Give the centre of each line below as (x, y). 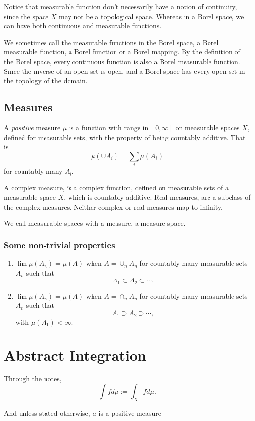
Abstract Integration (75, 355)
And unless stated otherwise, (47, 412)
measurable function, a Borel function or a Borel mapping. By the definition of (122, 52)
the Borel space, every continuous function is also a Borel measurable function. (122, 61)
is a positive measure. (131, 412)
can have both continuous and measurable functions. (83, 26)
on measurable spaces (208, 127)
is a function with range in (109, 127)
